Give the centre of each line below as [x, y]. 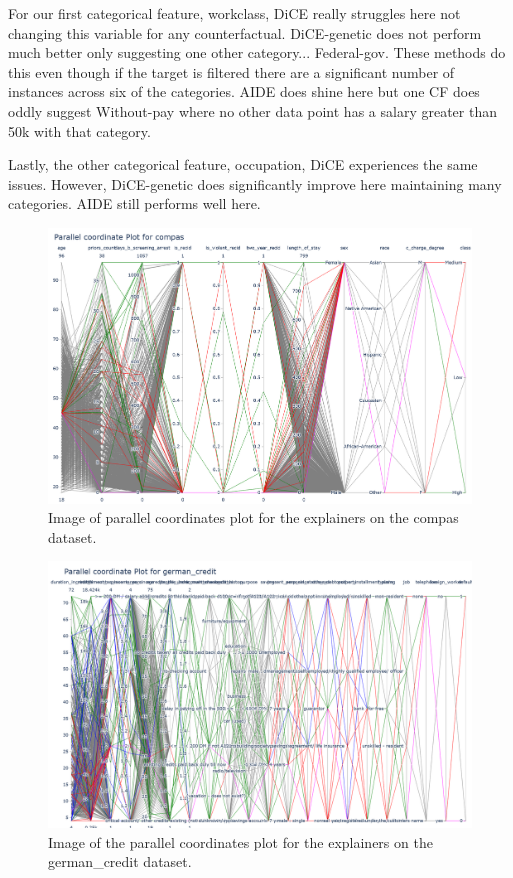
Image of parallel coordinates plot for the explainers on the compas [253, 517]
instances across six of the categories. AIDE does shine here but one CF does [244, 91]
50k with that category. [79, 130]
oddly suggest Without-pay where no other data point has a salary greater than [252, 110]
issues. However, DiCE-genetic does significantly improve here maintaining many [255, 183]
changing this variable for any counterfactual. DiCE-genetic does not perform [245, 32]
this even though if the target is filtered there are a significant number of [231, 71]
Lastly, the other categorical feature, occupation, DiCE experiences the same [243, 164]
